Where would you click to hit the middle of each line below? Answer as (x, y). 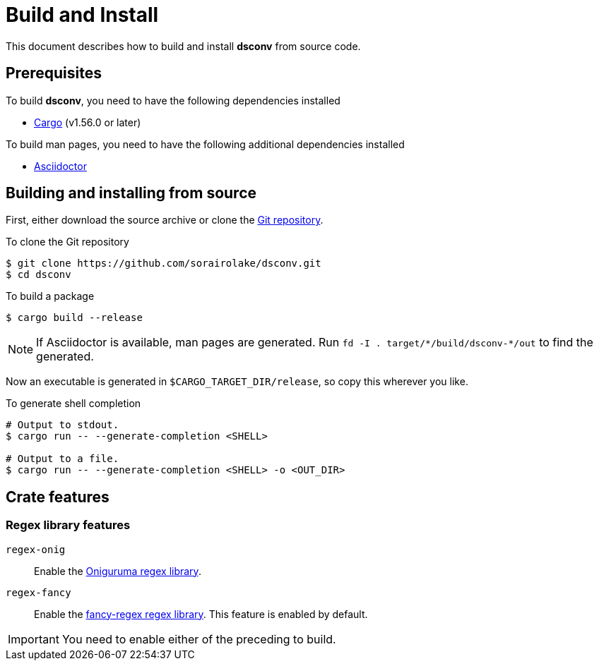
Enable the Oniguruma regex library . (118, 571)
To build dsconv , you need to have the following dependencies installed (173, 100)
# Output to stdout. (63, 425)
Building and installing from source (131, 193)
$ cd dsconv (38, 275)
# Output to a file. (63, 459)
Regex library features (68, 525)
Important (34, 639)
